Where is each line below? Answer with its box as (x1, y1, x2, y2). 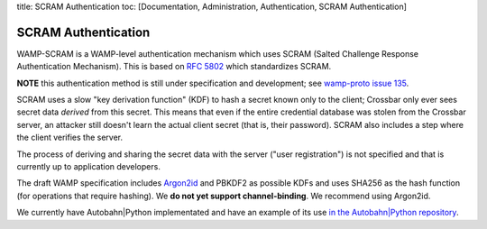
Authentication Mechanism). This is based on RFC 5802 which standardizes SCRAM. (16, 61, 332, 72)
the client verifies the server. (16, 132, 124, 143)
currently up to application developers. (16, 161, 161, 172)
